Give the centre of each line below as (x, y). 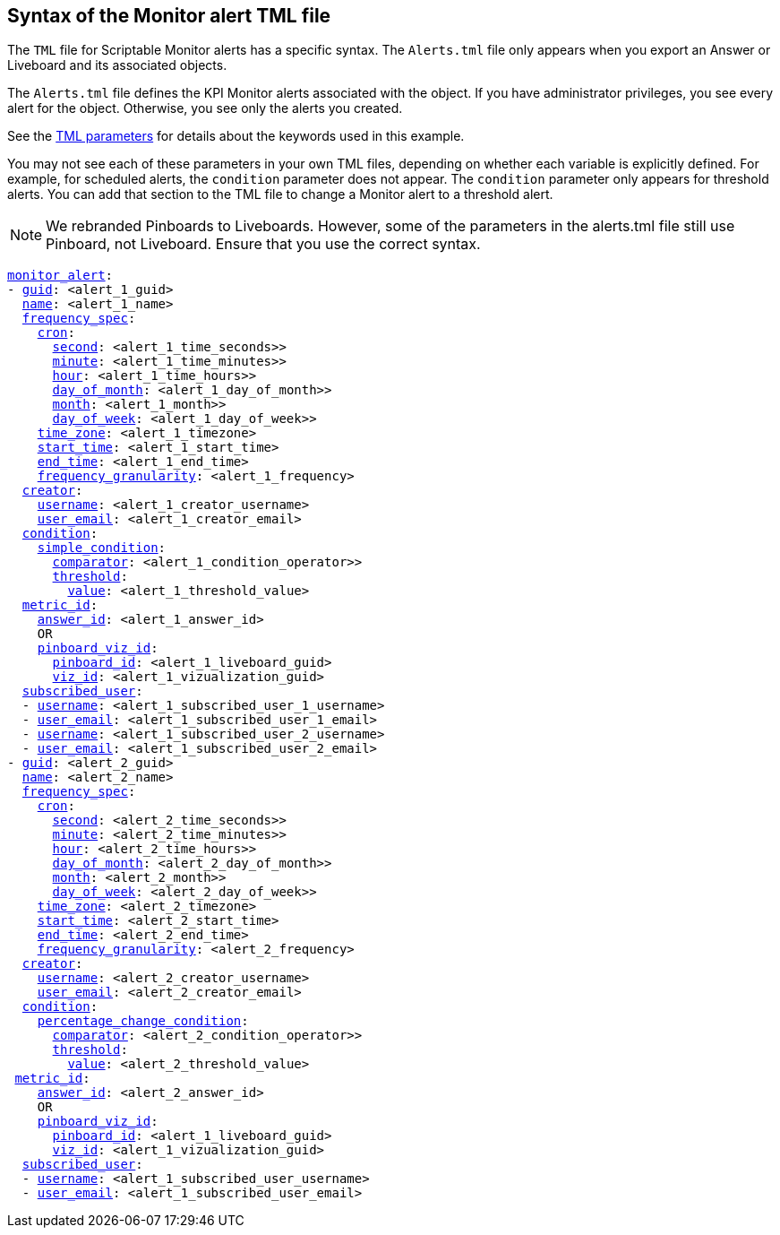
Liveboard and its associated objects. (117, 65)
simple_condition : (102, 548)
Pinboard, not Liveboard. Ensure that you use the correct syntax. (263, 244)
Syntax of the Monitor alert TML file (169, 16)
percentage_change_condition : (143, 1021)
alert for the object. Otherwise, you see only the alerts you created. (205, 108)
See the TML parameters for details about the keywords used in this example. (236, 136)
